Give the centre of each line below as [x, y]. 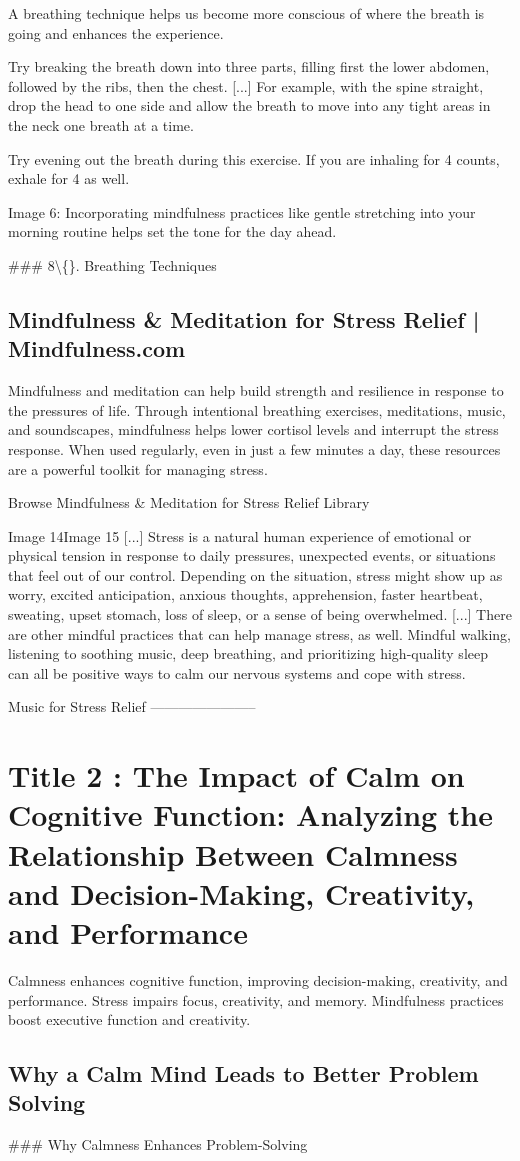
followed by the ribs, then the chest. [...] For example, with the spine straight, [246, 85]
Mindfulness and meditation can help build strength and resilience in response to [256, 390]
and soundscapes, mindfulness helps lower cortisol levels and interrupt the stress [253, 429]
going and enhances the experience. [116, 32]
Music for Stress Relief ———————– [132, 706]
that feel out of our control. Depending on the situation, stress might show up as [255, 574]
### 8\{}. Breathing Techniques [112, 264]
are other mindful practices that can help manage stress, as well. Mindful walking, [259, 633]
